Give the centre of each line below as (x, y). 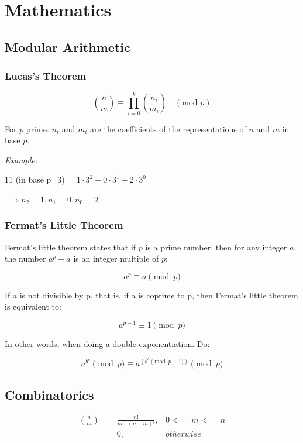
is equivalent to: (33, 306)
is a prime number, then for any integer (216, 247)
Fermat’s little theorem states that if (70, 247)
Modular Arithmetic (68, 47)
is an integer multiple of (116, 258)
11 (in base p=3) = (39, 179)
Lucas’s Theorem (46, 76)
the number (25, 258)
